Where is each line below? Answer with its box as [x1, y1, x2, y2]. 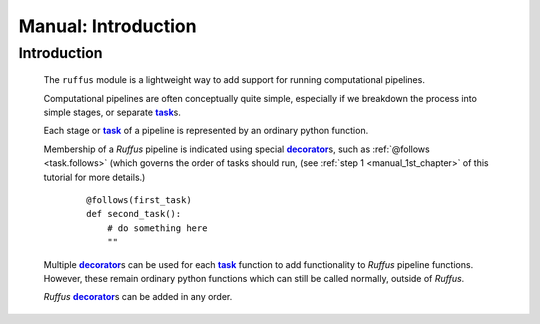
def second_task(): [86, 208, 182, 220]
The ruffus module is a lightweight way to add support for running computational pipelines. [43, 74, 425, 86]
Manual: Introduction [18, 15, 197, 37]
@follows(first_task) [86, 194, 192, 205]
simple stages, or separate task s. [43, 106, 182, 118]
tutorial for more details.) [43, 171, 146, 183]
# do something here [106, 222, 208, 234]
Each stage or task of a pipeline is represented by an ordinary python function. [43, 125, 369, 137]
